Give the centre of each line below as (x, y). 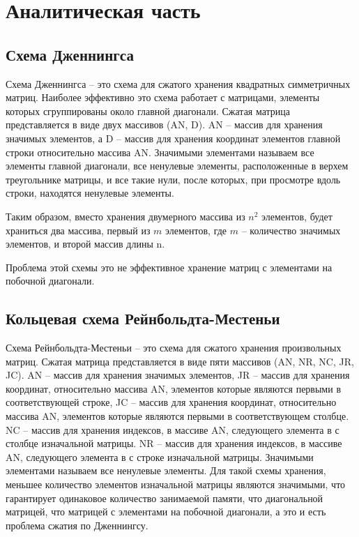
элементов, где (196, 230)
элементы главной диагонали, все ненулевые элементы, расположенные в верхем (177, 166)
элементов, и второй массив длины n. (85, 244)
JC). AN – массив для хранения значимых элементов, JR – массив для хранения (178, 375)
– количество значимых (291, 230)
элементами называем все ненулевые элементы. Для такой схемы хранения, (166, 470)
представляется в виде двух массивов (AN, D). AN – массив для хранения (164, 124)
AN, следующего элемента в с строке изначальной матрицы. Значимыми (160, 456)
